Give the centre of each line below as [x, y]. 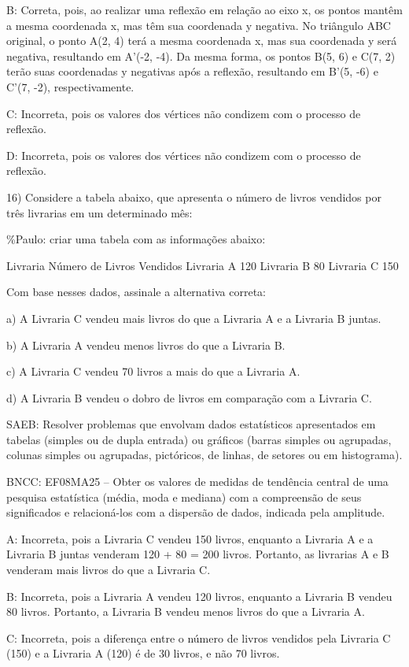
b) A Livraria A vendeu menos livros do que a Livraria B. [146, 345]
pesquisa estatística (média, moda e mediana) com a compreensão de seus [184, 497]
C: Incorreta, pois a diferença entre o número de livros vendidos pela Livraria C [199, 637]
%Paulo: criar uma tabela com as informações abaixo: [136, 239]
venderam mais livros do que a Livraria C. [109, 570]
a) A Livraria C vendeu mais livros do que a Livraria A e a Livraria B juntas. [194, 318]
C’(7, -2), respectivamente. [70, 86]
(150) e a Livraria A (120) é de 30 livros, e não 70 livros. [143, 653]
